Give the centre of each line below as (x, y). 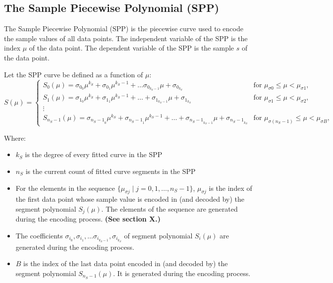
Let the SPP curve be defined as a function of (74, 74)
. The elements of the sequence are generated (169, 208)
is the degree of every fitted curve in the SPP (94, 154)
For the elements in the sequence (65, 188)
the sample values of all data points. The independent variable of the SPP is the (126, 38)
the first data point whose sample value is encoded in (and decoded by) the (130, 199)
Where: (15, 138)
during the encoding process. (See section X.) (88, 219)
